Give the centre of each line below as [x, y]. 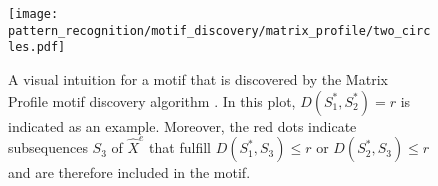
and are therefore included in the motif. [129, 172]
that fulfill [180, 147]
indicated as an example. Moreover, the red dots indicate [182, 125]
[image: [33, 14]
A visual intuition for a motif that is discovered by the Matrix [198, 78]
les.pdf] [37, 47]
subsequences [48, 147]
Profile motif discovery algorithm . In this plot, [152, 100]
